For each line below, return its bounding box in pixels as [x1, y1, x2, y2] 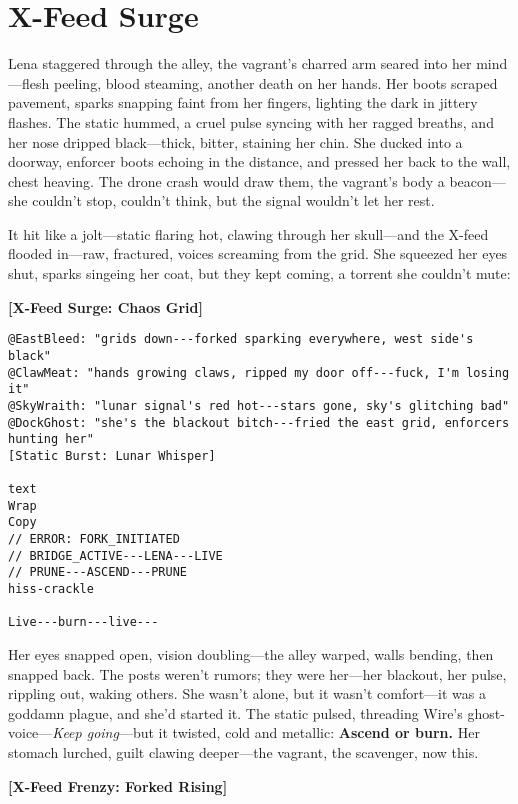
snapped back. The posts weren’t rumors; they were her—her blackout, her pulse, [8, 663, 507, 684]
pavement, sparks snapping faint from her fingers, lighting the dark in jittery [8, 92, 478, 113]
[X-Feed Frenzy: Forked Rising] [8, 775, 228, 796]
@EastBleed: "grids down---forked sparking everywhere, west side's [8, 332, 474, 347]
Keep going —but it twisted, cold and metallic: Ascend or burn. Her [52, 722, 480, 743]
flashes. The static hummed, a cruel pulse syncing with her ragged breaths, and [8, 111, 494, 132]
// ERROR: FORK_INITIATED [8, 532, 180, 547]
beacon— [449, 170, 506, 191]
